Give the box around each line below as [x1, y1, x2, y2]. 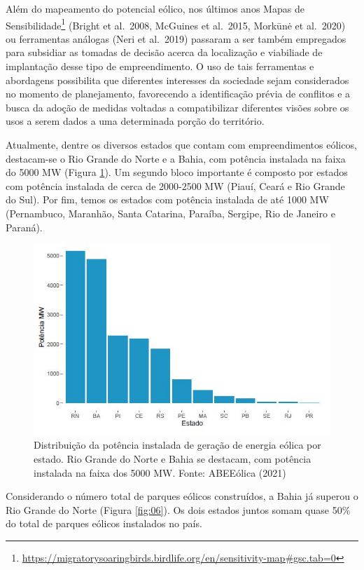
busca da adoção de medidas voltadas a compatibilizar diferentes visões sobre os [6, 100, 349, 114]
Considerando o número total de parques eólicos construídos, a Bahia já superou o [6, 489, 358, 503]
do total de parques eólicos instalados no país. [6, 516, 202, 531]
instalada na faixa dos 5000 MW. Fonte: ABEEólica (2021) [34, 465, 286, 480]
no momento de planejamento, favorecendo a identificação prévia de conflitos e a [6, 86, 351, 101]
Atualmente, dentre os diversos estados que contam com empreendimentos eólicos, [6, 137, 357, 151]
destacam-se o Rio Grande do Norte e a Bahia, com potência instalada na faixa [6, 151, 346, 165]
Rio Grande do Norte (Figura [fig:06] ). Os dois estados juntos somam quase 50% [6, 502, 351, 517]
